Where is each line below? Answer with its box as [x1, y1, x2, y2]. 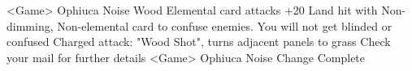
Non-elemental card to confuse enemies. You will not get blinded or [57, 17, 392, 34]
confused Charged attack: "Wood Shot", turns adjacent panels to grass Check [7, 33, 391, 50]
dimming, [7, 17, 54, 34]
